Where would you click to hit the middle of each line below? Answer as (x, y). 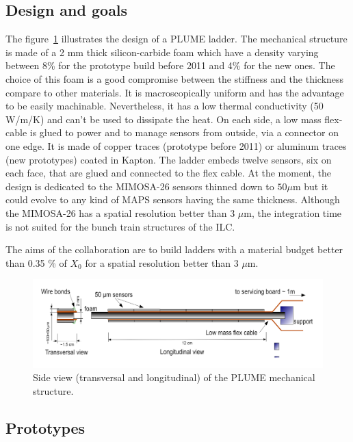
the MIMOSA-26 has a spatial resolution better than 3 (120, 212)
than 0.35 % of (36, 262)
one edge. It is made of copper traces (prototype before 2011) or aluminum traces (176, 145)
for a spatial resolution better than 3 (162, 262)
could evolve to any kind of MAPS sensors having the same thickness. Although (173, 199)
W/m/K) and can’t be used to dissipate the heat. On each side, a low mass (164, 119)
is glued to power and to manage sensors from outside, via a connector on (184, 132)
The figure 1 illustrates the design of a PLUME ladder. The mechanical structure (176, 39)
